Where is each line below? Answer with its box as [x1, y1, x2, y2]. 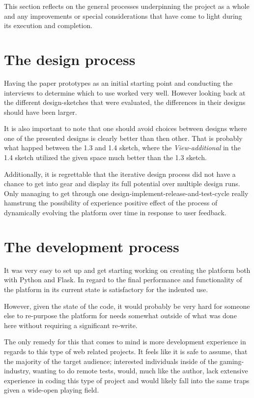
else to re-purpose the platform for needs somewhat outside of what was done [4, 310, 237, 321]
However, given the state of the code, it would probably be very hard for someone [4, 300, 250, 311]
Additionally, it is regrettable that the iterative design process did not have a [4, 168, 236, 179]
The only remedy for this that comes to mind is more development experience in [4, 336, 246, 347]
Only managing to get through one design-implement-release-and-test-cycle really [4, 188, 249, 198]
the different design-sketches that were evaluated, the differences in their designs [4, 97, 246, 107]
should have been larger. [4, 106, 77, 117]
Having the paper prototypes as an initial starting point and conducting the [4, 77, 233, 88]
